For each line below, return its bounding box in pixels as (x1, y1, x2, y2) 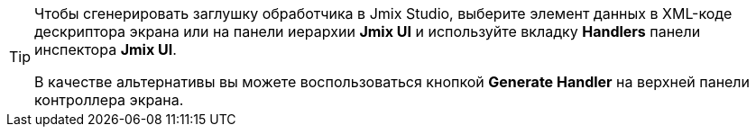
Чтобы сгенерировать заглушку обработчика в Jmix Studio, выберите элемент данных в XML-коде (34, 4, 733, 22)
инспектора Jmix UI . (34, 40, 177, 58)
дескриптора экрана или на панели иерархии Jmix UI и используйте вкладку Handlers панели (34, 22, 701, 40)
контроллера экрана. (34, 91, 184, 109)
